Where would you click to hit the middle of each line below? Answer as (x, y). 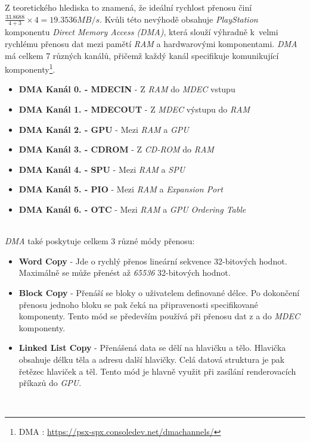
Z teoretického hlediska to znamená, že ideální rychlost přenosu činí (128, 7)
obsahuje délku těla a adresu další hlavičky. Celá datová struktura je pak (152, 359)
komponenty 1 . (30, 68)
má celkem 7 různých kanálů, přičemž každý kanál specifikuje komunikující (142, 55)
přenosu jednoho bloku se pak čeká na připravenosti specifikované (138, 304)
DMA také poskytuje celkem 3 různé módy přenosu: (100, 241)
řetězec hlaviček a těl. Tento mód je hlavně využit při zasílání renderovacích (157, 371)
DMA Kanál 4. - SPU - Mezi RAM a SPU (102, 169)
